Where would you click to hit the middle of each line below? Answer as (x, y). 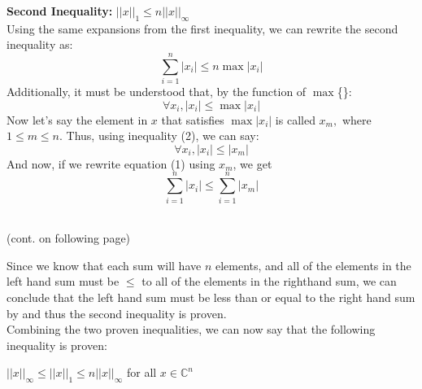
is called (295, 119)
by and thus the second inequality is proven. (117, 313)
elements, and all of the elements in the (313, 265)
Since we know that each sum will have (104, 265)
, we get (252, 163)
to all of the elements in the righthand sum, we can (269, 281)
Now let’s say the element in (77, 119)
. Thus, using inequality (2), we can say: (159, 135)
